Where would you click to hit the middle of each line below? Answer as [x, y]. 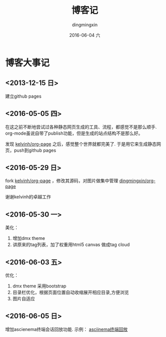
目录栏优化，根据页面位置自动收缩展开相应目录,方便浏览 [71, 292]
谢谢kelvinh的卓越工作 [28, 197]
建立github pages [23, 96]
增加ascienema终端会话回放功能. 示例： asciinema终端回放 [66, 329]
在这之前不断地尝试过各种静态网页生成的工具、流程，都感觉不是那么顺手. [81, 127]
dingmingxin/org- [137, 181]
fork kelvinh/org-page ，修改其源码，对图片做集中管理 [62, 181]
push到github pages [35, 150]
